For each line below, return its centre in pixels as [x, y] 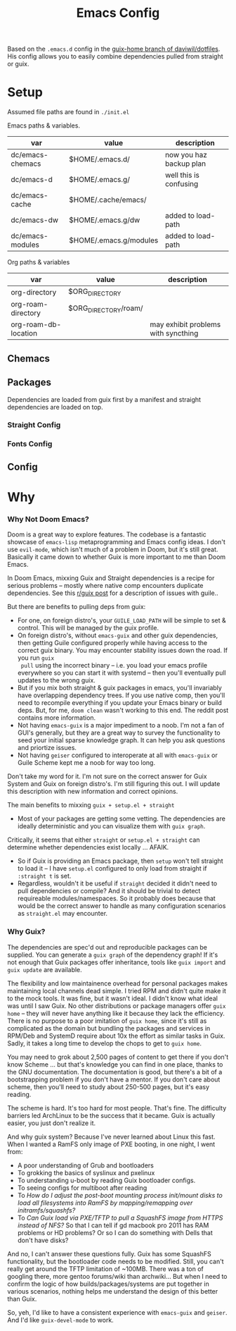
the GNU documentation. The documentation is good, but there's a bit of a [115, 1072]
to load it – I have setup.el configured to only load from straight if [112, 869]
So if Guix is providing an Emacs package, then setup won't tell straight [120, 861]
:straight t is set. [44, 876]
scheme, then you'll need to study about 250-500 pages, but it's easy [108, 1086]
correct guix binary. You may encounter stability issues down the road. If [123, 651]
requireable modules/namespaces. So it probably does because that [116, 898]
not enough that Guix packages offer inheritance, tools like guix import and [117, 962]
